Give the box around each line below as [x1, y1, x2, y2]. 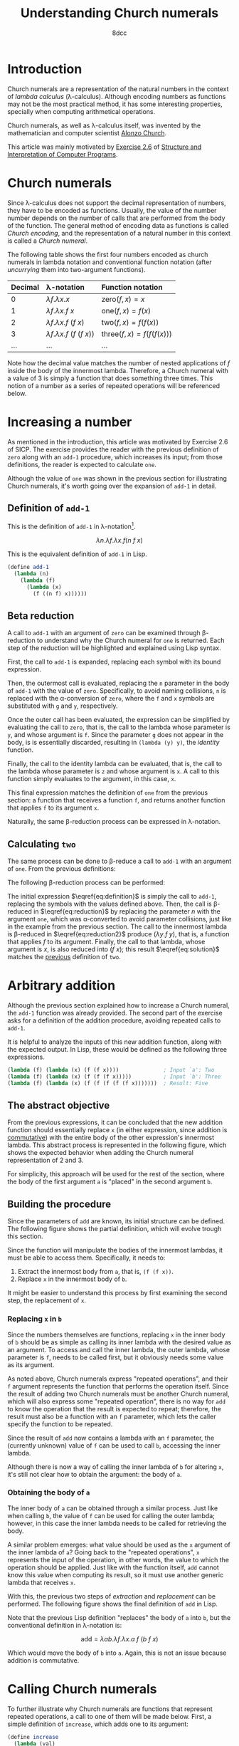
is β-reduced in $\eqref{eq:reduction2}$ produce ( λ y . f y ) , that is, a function [7, 930, 230, 939]
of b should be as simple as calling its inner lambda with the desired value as [7, 1337, 232, 1347]
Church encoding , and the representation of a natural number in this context [7, 229, 231, 237]
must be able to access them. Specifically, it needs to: [7, 1253, 166, 1262]
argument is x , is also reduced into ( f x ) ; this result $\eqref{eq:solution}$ [7, 945, 220, 953]
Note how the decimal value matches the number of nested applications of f [7, 358, 230, 367]
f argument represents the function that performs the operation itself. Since [7, 1381, 229, 1390]
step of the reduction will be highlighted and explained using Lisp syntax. [7, 644, 222, 652]
